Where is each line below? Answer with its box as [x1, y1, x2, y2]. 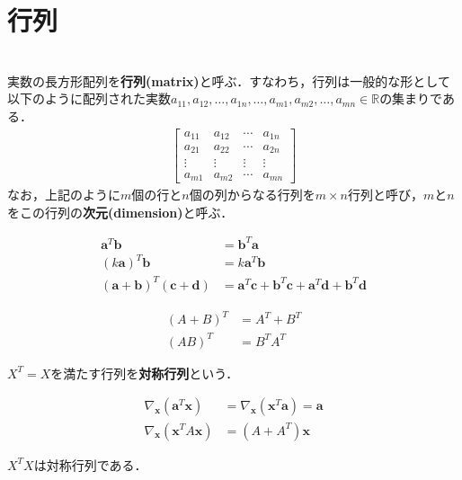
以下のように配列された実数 [7, 89, 171, 108]
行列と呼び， [347, 185, 423, 204]
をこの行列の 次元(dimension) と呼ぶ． [7, 202, 234, 221]
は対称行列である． [33, 455, 147, 474]
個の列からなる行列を [189, 185, 315, 204]
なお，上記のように [7, 185, 120, 204]
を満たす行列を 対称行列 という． [50, 363, 239, 382]
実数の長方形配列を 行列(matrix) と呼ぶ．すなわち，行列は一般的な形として [7, 71, 450, 90]
